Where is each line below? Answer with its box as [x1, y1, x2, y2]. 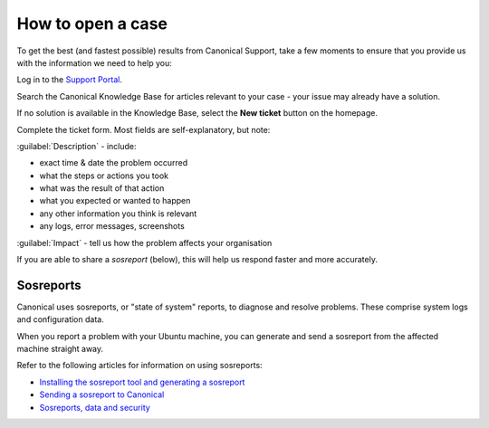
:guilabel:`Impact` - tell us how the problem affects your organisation [16, 237, 273, 248]
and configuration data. [16, 314, 104, 325]
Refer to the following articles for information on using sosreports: [16, 360, 263, 371]
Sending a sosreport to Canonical [39, 389, 165, 400]
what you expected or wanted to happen [39, 195, 191, 206]
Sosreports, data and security [39, 402, 151, 413]
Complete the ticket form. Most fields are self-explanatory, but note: [16, 124, 271, 135]
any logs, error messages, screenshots [39, 221, 185, 232]
